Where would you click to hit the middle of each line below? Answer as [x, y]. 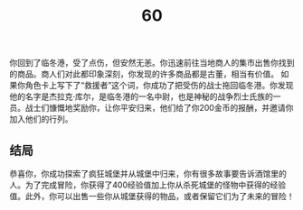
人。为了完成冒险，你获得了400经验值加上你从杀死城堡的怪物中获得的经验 [148, 185]
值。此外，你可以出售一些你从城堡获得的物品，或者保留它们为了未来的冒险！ [152, 196]
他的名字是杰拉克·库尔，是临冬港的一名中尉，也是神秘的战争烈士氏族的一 [146, 96]
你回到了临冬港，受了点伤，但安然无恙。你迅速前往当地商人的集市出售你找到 [152, 63]
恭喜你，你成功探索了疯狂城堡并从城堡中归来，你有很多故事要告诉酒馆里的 [148, 173]
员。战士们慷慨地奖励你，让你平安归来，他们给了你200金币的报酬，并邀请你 [151, 108]
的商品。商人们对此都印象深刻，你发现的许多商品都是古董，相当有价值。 [144, 74]
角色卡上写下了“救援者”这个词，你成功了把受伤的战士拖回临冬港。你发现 [159, 86]
